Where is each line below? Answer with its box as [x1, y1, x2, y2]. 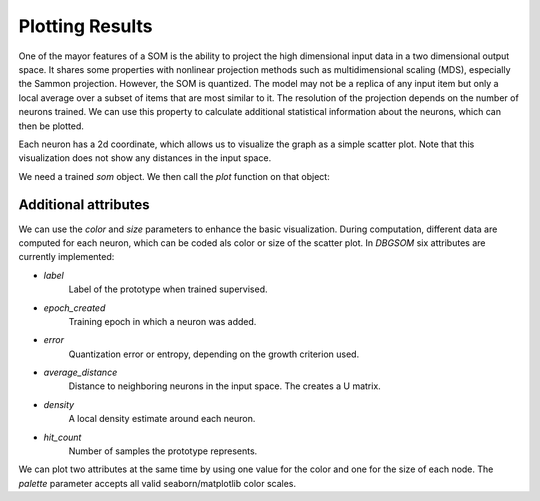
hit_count [43, 431, 82, 443]
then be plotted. [18, 120, 85, 132]
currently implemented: [18, 251, 115, 263]
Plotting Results [18, 15, 154, 37]
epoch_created [43, 301, 106, 314]
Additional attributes [18, 196, 150, 214]
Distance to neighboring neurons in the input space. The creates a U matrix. [68, 380, 382, 392]
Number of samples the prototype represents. [68, 445, 258, 457]
